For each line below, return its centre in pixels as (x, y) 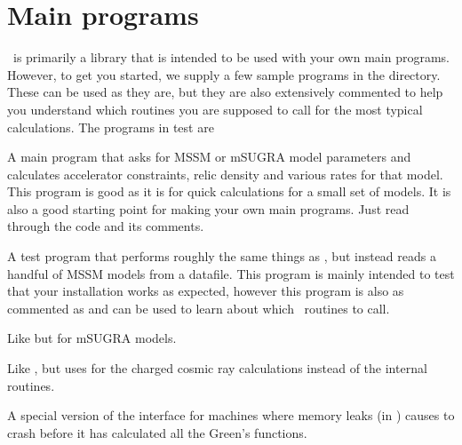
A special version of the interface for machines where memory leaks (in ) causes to (231, 415)
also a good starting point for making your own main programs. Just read (208, 208)
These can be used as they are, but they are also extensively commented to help (225, 92)
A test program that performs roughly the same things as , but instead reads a (222, 256)
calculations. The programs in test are (111, 127)
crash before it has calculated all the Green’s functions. (157, 432)
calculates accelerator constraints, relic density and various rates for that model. (225, 174)
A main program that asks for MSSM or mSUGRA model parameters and (209, 157)
